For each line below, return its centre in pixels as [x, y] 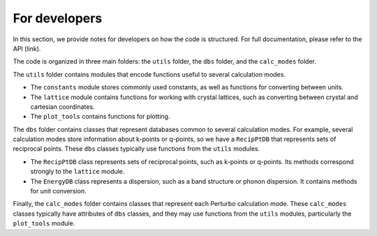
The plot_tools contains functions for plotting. [100, 117]
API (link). [27, 48]
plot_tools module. [44, 223]
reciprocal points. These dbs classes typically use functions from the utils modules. [136, 149]
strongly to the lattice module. [77, 172]
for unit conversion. [58, 191]
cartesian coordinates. [62, 106]
